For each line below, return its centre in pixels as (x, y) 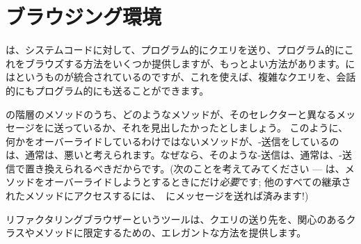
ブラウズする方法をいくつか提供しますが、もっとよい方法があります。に (190, 63)
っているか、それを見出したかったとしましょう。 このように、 (206, 128)
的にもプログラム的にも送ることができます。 (107, 90)
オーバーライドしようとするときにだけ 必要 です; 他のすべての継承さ (198, 182)
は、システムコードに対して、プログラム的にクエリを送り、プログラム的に (175, 50)
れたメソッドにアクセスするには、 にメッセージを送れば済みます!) (157, 196)
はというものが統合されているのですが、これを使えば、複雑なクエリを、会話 (181, 77)
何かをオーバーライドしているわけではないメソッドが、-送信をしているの (173, 141)
